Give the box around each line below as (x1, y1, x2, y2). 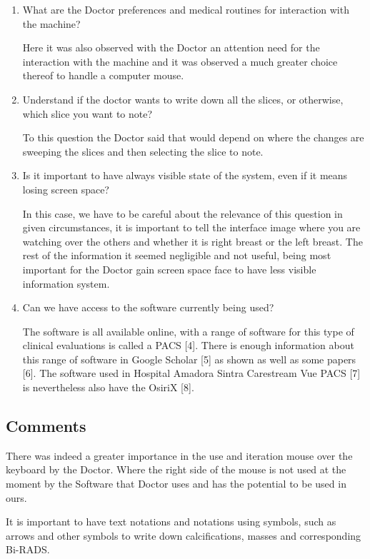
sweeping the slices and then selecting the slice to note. (22, 143, 264, 158)
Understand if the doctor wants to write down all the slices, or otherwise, (22, 91, 344, 106)
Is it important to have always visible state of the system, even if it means (22, 168, 348, 183)
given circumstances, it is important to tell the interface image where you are (22, 220, 361, 235)
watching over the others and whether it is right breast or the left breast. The (22, 233, 363, 248)
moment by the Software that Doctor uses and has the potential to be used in (6, 476, 346, 491)
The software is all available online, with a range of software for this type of (22, 323, 354, 338)
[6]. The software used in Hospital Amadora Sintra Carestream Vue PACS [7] (22, 366, 361, 381)
